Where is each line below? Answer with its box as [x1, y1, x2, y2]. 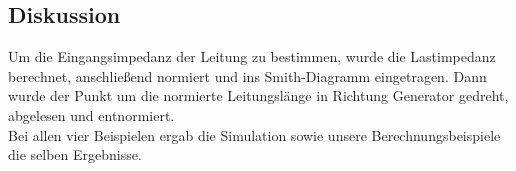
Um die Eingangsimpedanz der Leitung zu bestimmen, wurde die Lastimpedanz [8, 46, 496, 67]
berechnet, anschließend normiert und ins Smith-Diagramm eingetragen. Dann [8, 65, 487, 86]
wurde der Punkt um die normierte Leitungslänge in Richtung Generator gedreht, [8, 85, 509, 106]
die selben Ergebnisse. [8, 144, 142, 165]
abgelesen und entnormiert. [8, 104, 175, 125]
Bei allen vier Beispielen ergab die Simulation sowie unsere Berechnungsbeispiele [8, 124, 501, 145]
